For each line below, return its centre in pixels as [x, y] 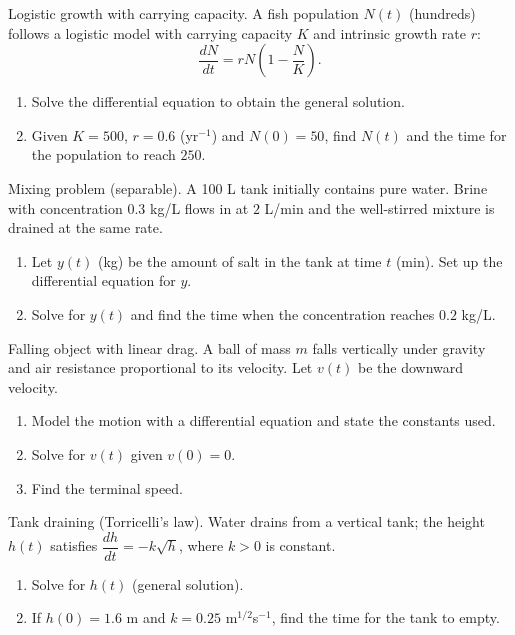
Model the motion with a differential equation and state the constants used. [263, 420]
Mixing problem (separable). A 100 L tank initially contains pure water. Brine [248, 187]
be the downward [410, 367]
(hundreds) [442, 13]
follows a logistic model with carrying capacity [150, 32]
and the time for [456, 134]
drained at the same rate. [85, 227]
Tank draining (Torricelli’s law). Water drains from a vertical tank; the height [246, 521]
